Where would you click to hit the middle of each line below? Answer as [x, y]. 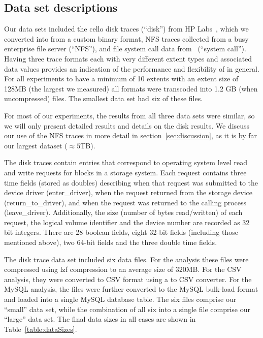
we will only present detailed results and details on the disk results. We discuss [127, 125]
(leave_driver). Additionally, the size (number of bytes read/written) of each [123, 212]
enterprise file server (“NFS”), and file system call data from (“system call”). [125, 49]
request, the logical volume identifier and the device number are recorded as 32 [127, 222]
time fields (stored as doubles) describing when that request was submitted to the [131, 182]
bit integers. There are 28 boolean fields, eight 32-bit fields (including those [121, 232]
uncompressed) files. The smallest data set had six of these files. [104, 98]
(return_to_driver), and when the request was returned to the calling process [125, 202]
